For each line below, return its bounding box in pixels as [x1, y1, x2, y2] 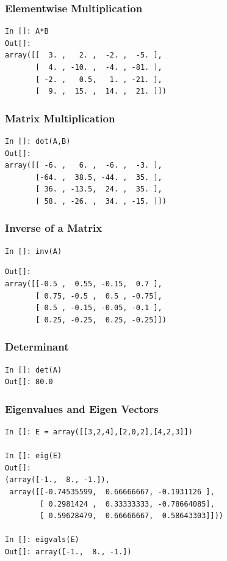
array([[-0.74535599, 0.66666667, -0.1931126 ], [9, 487, 215, 496]
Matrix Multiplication [5, 110, 115, 125]
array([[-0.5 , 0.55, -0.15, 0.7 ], [5, 279, 162, 288]
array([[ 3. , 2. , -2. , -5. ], [5, 51, 162, 60]
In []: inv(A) [5, 247, 62, 256]
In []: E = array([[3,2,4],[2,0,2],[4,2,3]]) [5, 427, 193, 436]
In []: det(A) [5, 365, 62, 374]
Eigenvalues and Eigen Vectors [5, 401, 159, 416]
